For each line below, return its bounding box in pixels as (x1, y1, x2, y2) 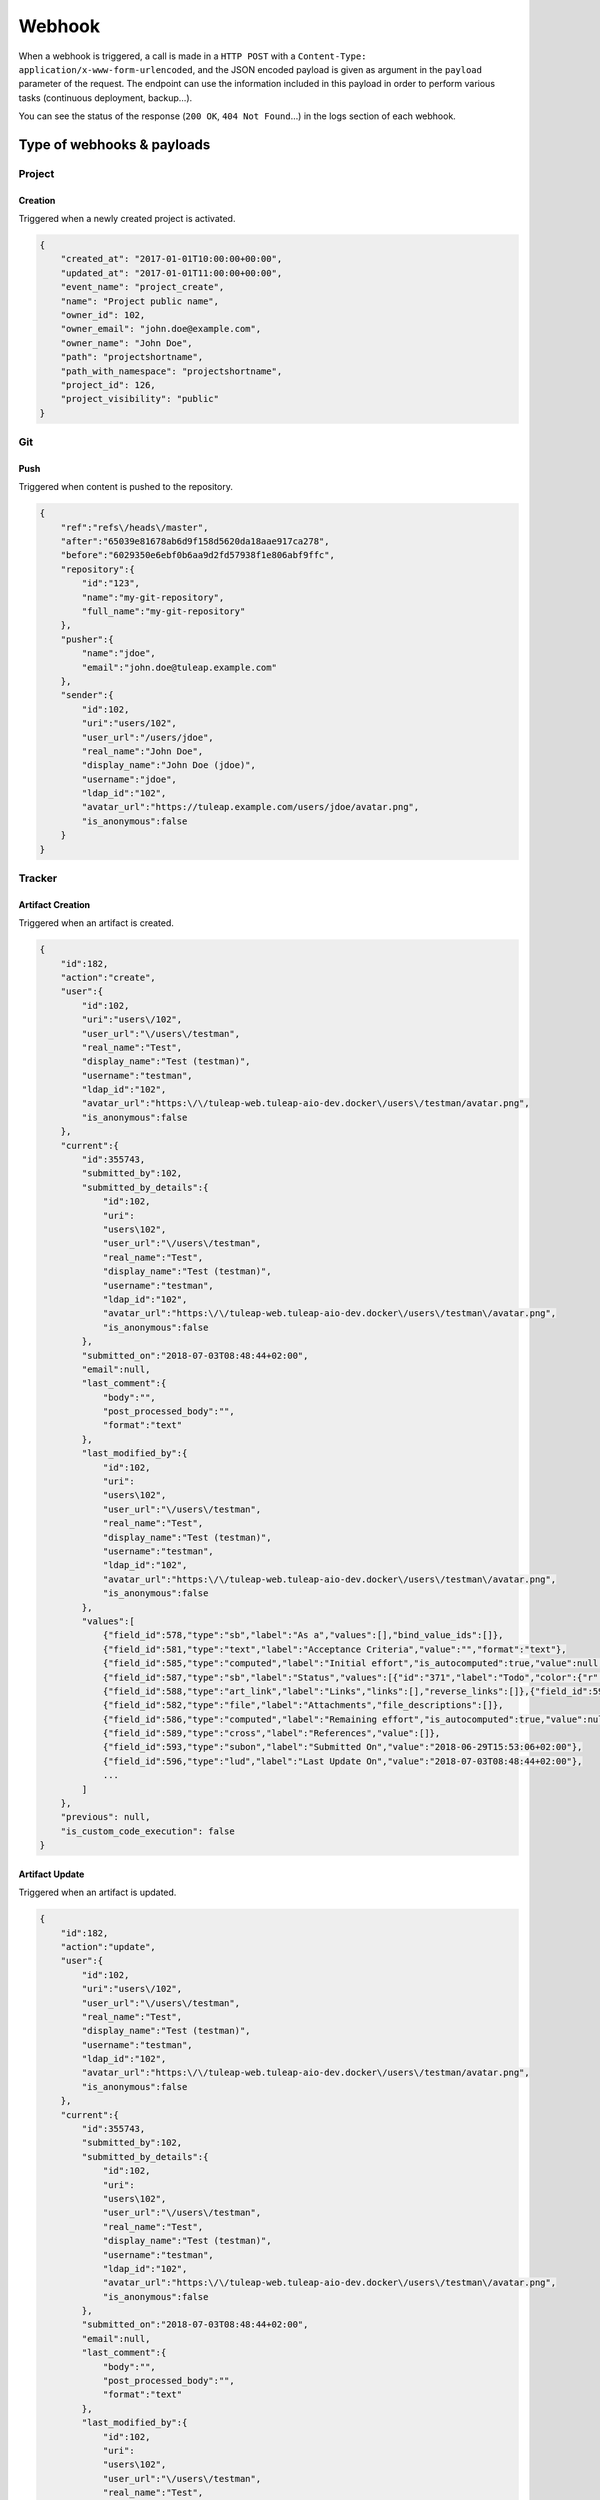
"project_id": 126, (60, 379, 157, 390)
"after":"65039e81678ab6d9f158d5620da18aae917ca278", (60, 536, 330, 547)
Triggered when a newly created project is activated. (18, 213, 236, 225)
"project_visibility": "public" (60, 393, 220, 405)
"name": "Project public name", (60, 295, 220, 307)
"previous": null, (60, 1811, 151, 1823)
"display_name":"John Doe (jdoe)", (81, 760, 257, 771)
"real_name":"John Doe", (81, 745, 204, 757)
